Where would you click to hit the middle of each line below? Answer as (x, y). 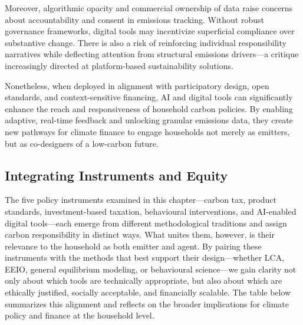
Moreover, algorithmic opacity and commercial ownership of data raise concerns (149, 8)
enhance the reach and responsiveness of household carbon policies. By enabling (149, 108)
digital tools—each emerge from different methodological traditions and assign (146, 223)
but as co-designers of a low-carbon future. (82, 143)
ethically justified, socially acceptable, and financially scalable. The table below (148, 292)
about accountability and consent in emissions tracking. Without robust (134, 19)
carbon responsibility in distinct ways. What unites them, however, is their (140, 234)
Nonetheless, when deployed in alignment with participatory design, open (137, 85)
